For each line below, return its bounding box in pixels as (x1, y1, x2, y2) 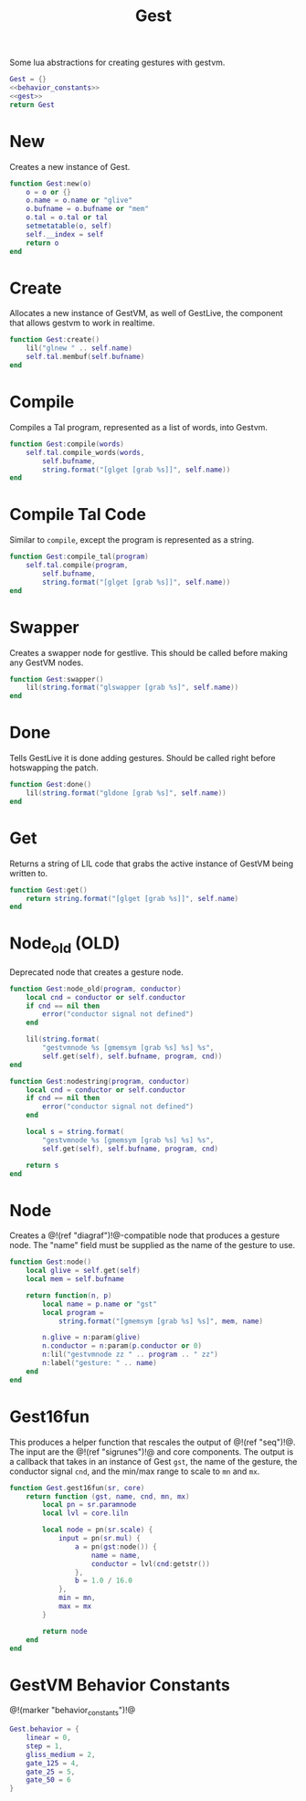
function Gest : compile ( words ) (9, 440, 125, 449)
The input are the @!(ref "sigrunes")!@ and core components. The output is (9, 1446, 294, 1457)
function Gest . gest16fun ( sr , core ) (9, 1483, 145, 1492)
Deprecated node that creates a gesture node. (9, 966, 185, 978)
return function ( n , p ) (26, 1290, 112, 1300)
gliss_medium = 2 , (26, 1750, 96, 1759)
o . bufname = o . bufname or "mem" (26, 205, 149, 214)
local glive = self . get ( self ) (26, 1266, 142, 1276)
